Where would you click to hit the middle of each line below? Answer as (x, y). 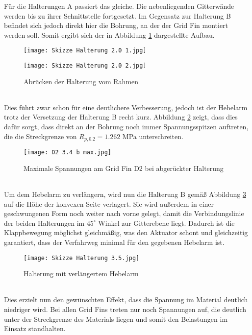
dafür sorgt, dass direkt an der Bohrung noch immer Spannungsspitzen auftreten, (126, 127)
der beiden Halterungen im (44, 223)
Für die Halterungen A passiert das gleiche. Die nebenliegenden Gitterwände (119, 6)
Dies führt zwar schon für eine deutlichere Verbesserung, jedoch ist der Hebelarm (126, 107)
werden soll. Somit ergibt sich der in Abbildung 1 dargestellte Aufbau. (109, 35)
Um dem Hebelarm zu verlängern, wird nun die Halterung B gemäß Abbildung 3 (125, 194)
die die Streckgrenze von (40, 136)
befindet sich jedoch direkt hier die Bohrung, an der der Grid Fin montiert (116, 25)
